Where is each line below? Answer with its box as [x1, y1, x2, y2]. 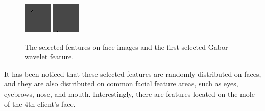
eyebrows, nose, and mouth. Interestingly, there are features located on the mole [4, 88, 255, 99]
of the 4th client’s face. [4, 98, 76, 109]
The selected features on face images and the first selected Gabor [25, 41, 228, 52]
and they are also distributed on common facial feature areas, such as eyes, [4, 78, 238, 89]
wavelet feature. [25, 51, 74, 62]
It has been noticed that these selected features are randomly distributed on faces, [4, 68, 261, 79]
